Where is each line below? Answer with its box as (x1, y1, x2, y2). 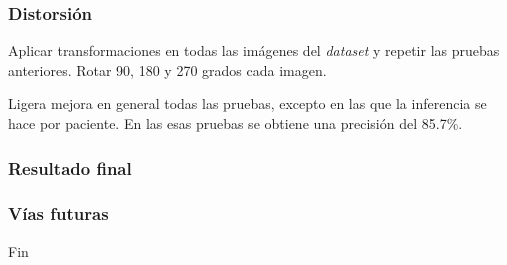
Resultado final (8, 155, 132, 180)
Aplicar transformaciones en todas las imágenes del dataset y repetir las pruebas (8, 40, 500, 61)
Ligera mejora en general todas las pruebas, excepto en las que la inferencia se (8, 93, 487, 114)
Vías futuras (8, 201, 109, 226)
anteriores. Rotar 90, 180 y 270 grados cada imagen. (8, 59, 327, 80)
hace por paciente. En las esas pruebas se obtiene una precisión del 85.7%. (8, 113, 463, 133)
